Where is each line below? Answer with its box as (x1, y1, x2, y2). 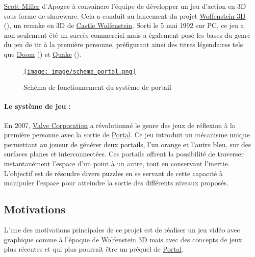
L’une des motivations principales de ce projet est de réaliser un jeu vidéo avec (4, 224, 240, 234)
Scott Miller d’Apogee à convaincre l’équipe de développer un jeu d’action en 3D (4, 1, 246, 11)
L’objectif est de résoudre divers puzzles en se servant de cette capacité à (4, 168, 223, 178)
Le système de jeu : (4, 101, 71, 111)
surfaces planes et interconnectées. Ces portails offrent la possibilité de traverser (4, 149, 244, 159)
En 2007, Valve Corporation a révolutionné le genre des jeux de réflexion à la (4, 120, 235, 130)
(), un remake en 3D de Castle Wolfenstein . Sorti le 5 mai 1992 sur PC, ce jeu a (4, 20, 244, 30)
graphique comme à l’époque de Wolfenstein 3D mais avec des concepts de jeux (4, 234, 242, 244)
